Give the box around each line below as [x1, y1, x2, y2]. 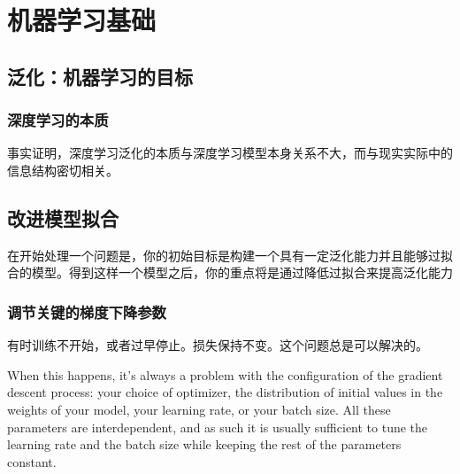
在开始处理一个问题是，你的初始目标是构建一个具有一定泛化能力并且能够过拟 [7, 245, 453, 264]
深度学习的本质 [7, 109, 109, 131]
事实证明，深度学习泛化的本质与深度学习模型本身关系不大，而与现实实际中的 [7, 144, 453, 162]
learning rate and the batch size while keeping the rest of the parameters [7, 435, 402, 454]
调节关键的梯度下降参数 [7, 300, 166, 322]
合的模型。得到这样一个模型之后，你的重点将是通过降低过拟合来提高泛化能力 [7, 263, 453, 282]
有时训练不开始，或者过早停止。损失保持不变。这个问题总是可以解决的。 [7, 336, 428, 354]
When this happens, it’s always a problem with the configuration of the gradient [7, 365, 443, 384]
